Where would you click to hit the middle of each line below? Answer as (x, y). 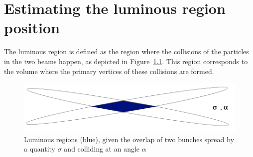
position (32, 28)
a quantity (40, 149)
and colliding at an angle (102, 149)
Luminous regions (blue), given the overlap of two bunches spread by (129, 139)
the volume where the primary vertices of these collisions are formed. (109, 71)
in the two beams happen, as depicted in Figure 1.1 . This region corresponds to (126, 61)
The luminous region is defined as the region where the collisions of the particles (126, 51)
